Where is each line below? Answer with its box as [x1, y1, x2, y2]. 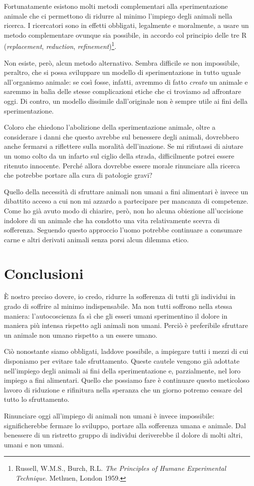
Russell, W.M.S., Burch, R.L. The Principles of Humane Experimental [15, 463, 226, 473]
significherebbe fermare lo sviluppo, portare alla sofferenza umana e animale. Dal [4, 420, 246, 430]
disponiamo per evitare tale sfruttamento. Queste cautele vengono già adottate [4, 356, 240, 366]
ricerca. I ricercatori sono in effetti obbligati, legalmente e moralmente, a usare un [4, 20, 249, 30]
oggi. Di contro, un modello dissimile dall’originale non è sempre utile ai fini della [4, 96, 248, 106]
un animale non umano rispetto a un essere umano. [4, 329, 158, 340]
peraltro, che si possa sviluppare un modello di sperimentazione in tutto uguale [4, 67, 241, 77]
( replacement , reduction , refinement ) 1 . [4, 40, 117, 51]
